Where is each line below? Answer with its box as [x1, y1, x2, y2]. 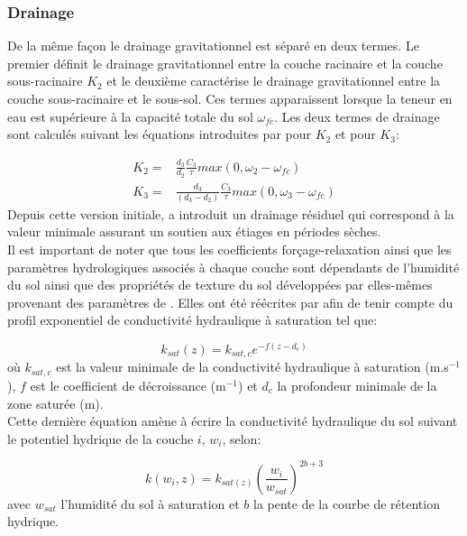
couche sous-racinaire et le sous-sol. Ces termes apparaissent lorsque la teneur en [7, 89, 453, 107]
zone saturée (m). [7, 393, 104, 412]
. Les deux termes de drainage [274, 106, 440, 125]
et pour [334, 125, 376, 143]
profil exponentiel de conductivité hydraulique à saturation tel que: [7, 310, 378, 329]
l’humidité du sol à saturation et [60, 494, 240, 513]
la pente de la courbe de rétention [253, 494, 440, 513]
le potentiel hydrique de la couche [7, 429, 194, 448]
